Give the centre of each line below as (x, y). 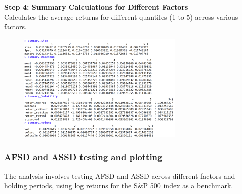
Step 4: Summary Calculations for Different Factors (96, 7)
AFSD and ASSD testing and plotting (83, 157)
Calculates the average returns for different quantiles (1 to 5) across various (121, 16)
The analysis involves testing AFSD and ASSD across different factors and (120, 176)
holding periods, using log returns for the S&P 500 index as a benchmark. (119, 186)
